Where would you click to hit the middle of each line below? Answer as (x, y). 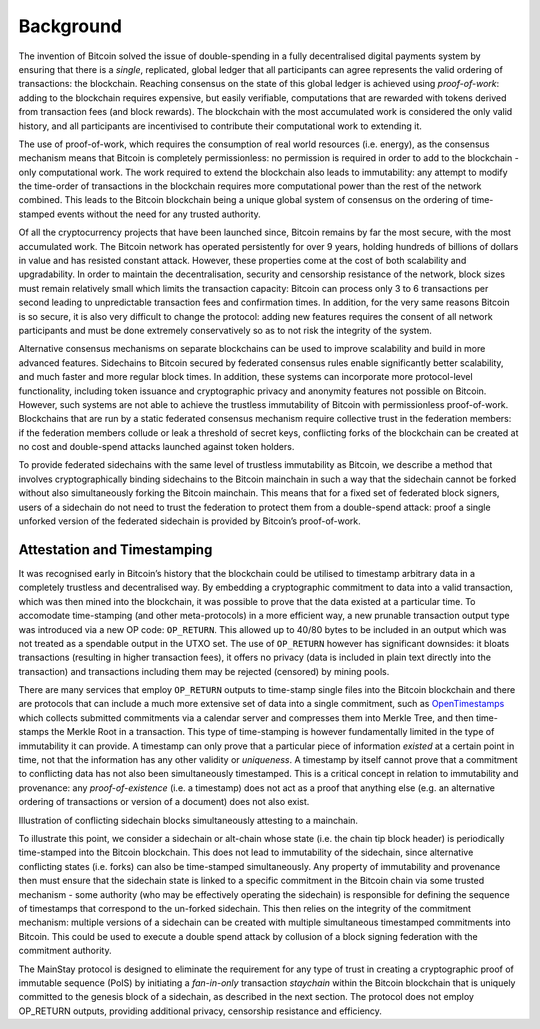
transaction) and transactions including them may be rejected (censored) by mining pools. (204, 671)
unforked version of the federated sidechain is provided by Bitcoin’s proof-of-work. (190, 521)
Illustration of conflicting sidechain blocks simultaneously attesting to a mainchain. (188, 820)
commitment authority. (65, 951)
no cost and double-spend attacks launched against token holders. (156, 447)
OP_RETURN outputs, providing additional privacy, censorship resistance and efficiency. (200, 1011)
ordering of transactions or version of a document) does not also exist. (164, 802)
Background (70, 26)
